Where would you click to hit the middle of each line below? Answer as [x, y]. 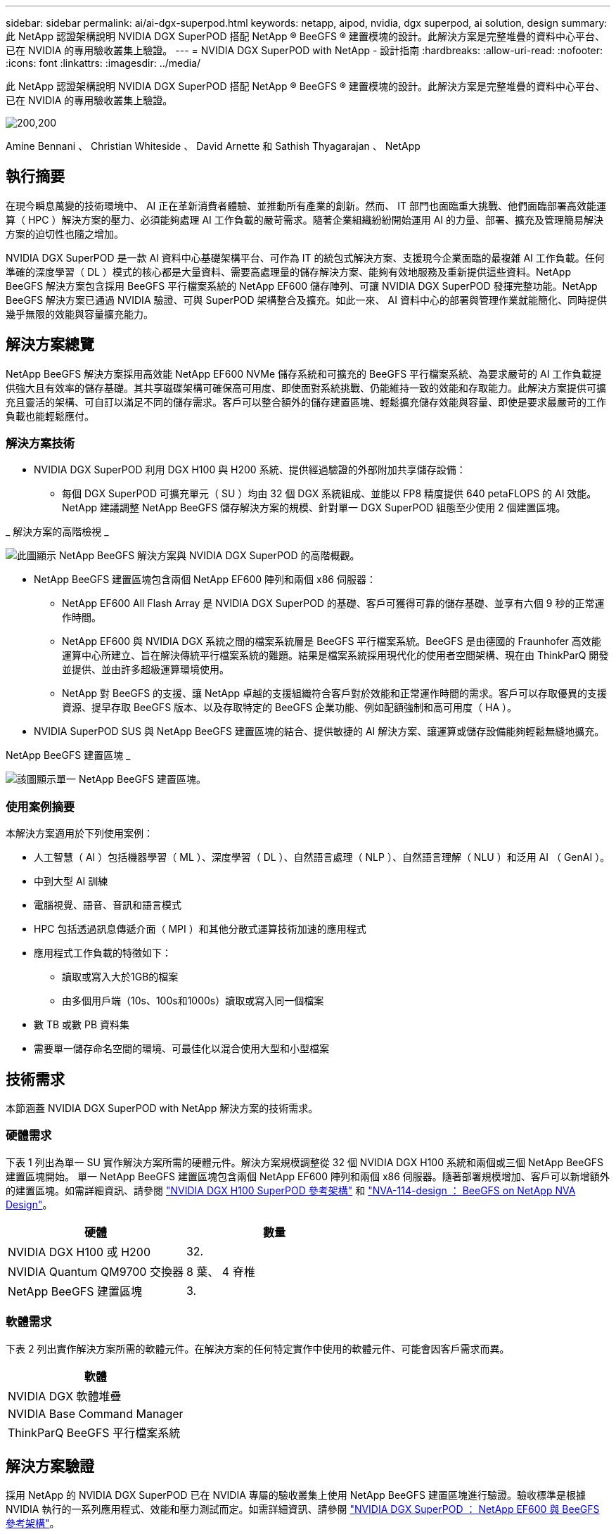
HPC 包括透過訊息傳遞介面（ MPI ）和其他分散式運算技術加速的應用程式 [200, 929]
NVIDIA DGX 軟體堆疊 [65, 1396]
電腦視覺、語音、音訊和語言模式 [108, 905]
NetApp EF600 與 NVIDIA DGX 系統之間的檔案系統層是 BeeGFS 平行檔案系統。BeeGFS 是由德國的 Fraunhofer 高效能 [332, 641]
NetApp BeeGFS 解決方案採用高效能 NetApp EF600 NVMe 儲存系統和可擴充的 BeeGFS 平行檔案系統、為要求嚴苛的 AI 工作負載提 [304, 373]
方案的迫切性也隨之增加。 [65, 234]
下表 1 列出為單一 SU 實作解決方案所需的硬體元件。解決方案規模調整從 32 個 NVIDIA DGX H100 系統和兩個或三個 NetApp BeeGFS [305, 1162]
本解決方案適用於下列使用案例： [79, 833]
